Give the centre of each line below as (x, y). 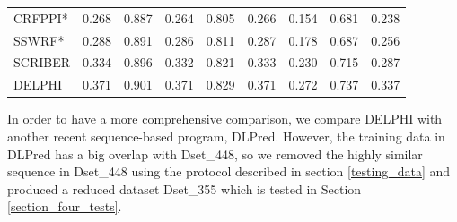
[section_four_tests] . (65, 206)
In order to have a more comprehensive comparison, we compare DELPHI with (225, 119)
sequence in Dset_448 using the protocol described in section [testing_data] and (229, 171)
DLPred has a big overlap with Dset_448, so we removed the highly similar (215, 154)
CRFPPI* (41, 17)
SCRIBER (42, 62)
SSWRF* (39, 40)
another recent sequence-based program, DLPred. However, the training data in (226, 136)
